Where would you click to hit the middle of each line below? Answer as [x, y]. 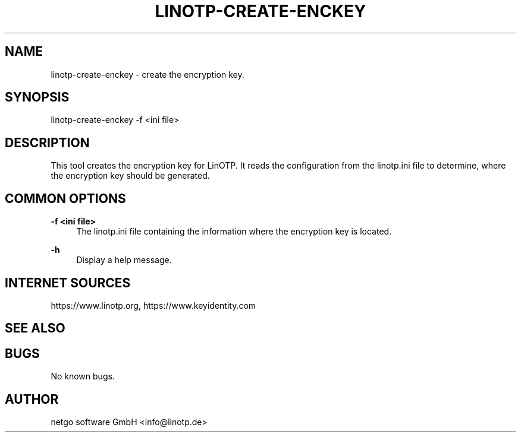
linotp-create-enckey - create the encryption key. [147, 74]
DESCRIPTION [47, 142]
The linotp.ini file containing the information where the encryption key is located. [234, 232]
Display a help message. [124, 260]
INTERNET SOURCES [68, 283]
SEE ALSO [35, 328]
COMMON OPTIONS [65, 198]
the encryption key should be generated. [130, 176]
